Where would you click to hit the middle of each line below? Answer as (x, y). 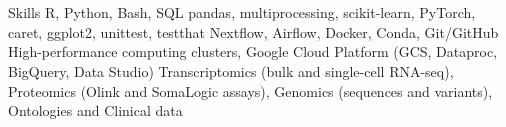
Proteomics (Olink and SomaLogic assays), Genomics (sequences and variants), (250, 90)
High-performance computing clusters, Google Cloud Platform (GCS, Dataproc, (253, 51)
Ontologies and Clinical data (95, 110)
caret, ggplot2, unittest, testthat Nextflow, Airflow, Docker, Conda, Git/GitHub (253, 31)
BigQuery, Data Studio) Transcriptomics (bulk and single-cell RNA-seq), (231, 70)
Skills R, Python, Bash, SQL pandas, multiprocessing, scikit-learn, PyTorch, (242, 12)
